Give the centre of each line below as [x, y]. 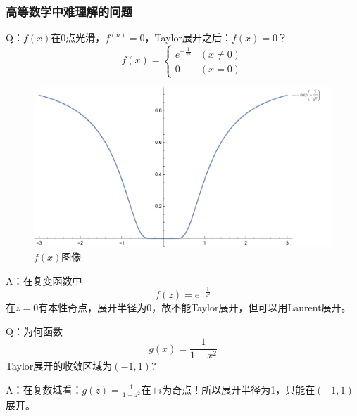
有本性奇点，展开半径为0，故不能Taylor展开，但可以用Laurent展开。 [195, 307]
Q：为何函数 [34, 331]
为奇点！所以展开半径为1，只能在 [239, 389]
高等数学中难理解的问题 [69, 11]
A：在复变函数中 [44, 280]
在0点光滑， [78, 38]
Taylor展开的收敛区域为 [59, 366]
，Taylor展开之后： [188, 38]
